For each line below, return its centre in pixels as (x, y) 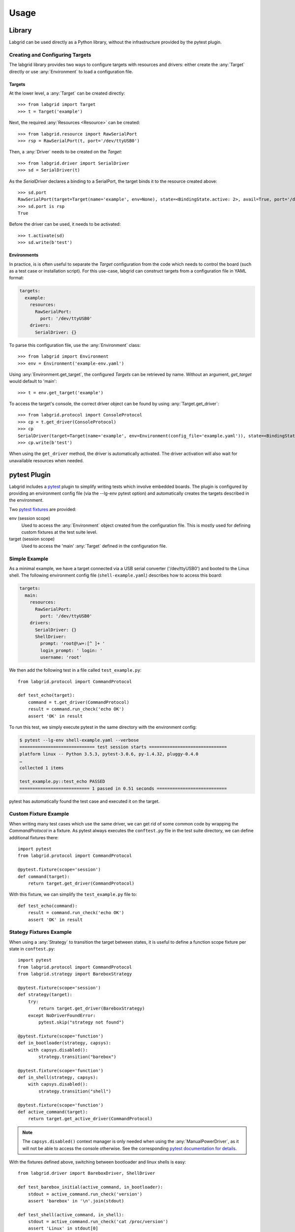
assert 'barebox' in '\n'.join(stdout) (76, 1201)
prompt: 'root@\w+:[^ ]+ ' (73, 644)
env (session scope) (29, 518)
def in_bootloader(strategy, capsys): (65, 1043)
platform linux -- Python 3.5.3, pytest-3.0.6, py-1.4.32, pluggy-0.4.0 (109, 754)
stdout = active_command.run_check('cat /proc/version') (98, 1222)
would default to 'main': (33, 381)
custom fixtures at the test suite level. (59, 532)
